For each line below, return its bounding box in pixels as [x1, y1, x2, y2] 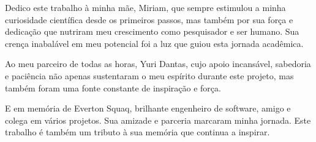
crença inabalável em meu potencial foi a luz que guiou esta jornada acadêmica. [5, 37, 304, 49]
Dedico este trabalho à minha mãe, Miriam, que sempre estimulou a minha [5, 1, 286, 13]
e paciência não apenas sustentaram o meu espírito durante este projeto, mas [5, 69, 294, 82]
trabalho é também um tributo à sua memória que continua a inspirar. [5, 126, 270, 138]
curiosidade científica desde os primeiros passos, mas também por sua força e [5, 13, 293, 26]
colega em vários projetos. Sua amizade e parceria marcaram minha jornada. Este [5, 113, 311, 126]
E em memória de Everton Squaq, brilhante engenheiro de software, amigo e [5, 102, 291, 115]
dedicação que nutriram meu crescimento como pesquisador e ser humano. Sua [5, 25, 299, 38]
